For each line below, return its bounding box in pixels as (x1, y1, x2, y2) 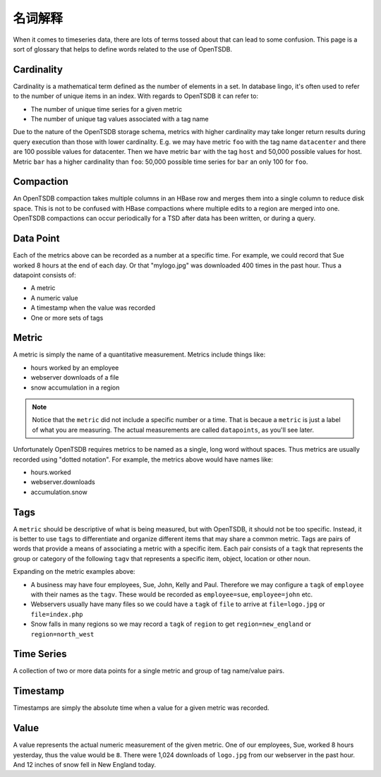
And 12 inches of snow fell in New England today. (13, 761, 157, 769)
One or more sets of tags (30, 313, 104, 322)
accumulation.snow (30, 488, 87, 496)
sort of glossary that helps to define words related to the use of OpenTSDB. (13, 44, 233, 53)
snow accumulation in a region (30, 383, 120, 392)
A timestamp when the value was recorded (30, 303, 155, 312)
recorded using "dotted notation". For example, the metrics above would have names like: (13, 455, 273, 464)
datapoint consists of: (13, 270, 77, 279)
